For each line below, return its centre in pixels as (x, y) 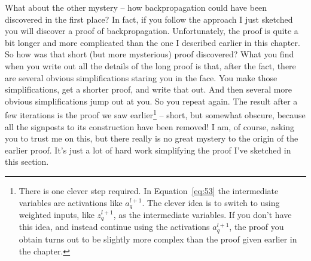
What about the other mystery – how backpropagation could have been (136, 7)
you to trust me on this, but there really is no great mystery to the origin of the (152, 138)
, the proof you (257, 227)
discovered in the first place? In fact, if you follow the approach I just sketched (149, 19)
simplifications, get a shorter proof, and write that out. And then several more (149, 89)
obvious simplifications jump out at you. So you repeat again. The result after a (151, 101)
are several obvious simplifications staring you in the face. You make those (141, 77)
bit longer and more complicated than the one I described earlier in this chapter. (153, 42)
